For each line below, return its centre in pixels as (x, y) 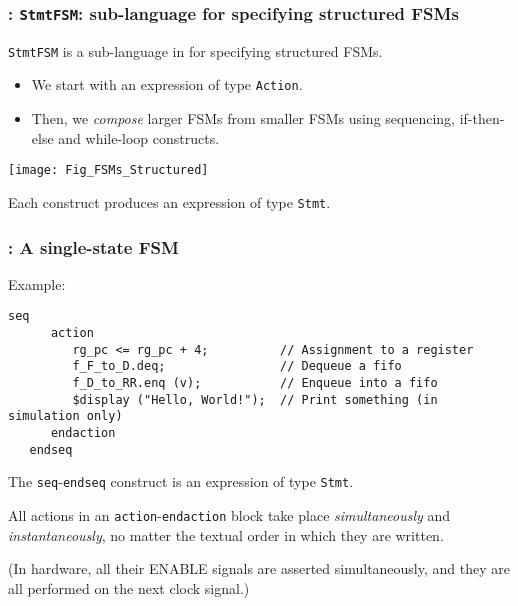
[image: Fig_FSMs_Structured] (108, 170)
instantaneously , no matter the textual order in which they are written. (226, 534)
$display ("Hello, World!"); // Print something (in (255, 399)
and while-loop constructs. (139, 137)
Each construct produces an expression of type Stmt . (169, 201)
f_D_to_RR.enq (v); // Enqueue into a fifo (255, 383)
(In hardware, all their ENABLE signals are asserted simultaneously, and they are (259, 568)
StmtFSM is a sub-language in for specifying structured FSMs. (195, 50)
